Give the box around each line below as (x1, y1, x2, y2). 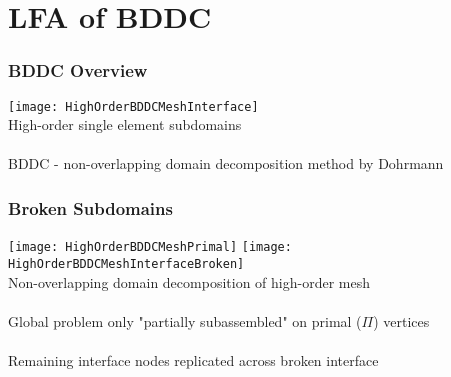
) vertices (373, 310, 430, 331)
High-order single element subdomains (8, 114, 242, 135)
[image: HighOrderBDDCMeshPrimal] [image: (8, 240, 292, 255)
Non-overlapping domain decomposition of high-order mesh (8, 271, 370, 292)
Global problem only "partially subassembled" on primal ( (8, 310, 362, 331)
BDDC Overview (8, 58, 148, 83)
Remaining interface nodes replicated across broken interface (8, 349, 379, 370)
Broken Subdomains (8, 195, 173, 220)
